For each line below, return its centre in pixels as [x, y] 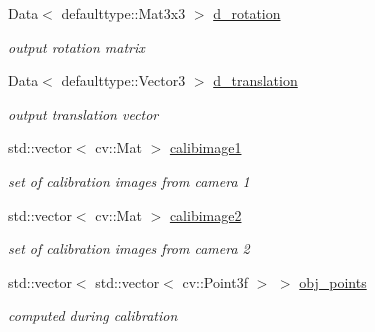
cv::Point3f [215, 281]
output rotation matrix [76, 46]
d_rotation [247, 13]
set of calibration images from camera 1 [129, 180]
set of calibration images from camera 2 [129, 248]
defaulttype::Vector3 [123, 80]
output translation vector [83, 113]
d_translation [255, 80]
